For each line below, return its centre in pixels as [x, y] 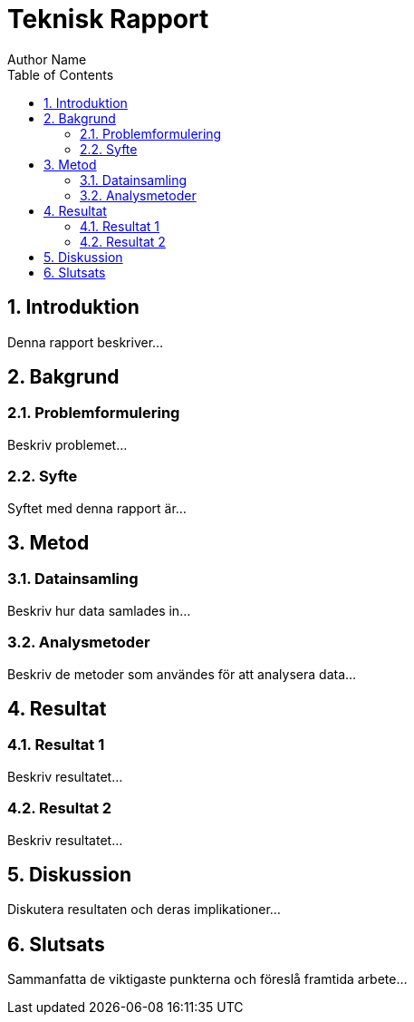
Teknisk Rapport [108, 19]
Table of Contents [61, 74]
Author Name [47, 59]
